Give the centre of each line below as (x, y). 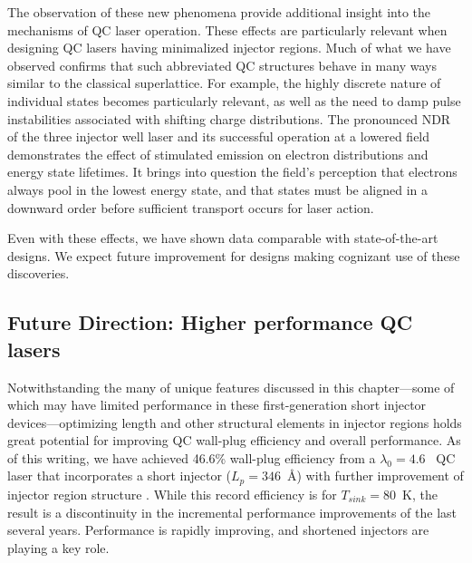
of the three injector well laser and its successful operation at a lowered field (219, 136)
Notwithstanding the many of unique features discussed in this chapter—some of (231, 387)
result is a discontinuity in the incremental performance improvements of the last (232, 512)
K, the (420, 494)
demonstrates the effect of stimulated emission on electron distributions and (218, 154)
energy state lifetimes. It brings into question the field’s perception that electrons (232, 172)
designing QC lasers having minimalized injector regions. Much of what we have (229, 48)
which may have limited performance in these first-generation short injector (217, 405)
